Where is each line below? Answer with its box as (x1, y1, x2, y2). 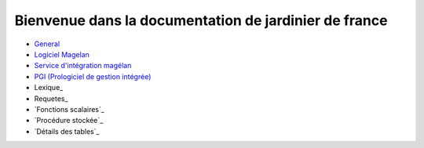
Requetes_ (34, 94, 68, 103)
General (34, 39, 60, 49)
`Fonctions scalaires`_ (34, 104, 105, 114)
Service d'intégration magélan (34, 61, 132, 70)
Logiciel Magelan (34, 49, 90, 59)
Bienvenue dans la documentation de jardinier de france (14, 12, 388, 29)
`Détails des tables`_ (34, 126, 100, 136)
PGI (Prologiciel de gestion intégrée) (34, 71, 152, 81)
